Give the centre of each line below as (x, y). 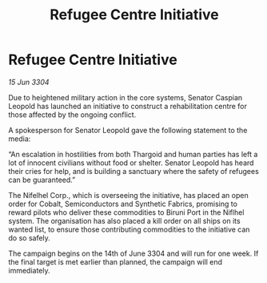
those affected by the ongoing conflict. (72, 115)
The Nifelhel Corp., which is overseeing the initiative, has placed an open (129, 195)
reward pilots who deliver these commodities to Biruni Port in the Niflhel (126, 212)
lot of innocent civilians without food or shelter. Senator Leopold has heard (131, 163)
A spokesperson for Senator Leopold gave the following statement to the (128, 130)
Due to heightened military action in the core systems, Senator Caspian (126, 97)
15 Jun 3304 (29, 82)
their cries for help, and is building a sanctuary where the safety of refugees (134, 171)
